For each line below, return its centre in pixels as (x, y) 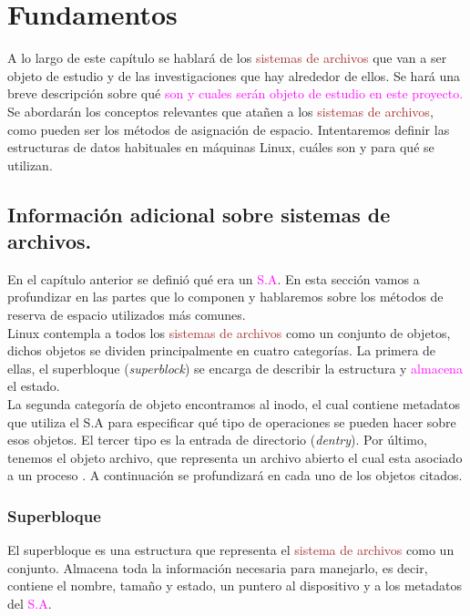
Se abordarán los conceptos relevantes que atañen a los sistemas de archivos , (220, 111)
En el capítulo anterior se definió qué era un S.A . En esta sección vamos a (214, 278)
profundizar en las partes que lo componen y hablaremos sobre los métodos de (225, 297)
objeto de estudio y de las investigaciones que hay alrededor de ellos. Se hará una (234, 75)
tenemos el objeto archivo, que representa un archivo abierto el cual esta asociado (235, 457)
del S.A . (30, 603)
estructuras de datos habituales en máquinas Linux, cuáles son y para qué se (221, 147)
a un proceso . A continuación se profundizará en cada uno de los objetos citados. (235, 475)
